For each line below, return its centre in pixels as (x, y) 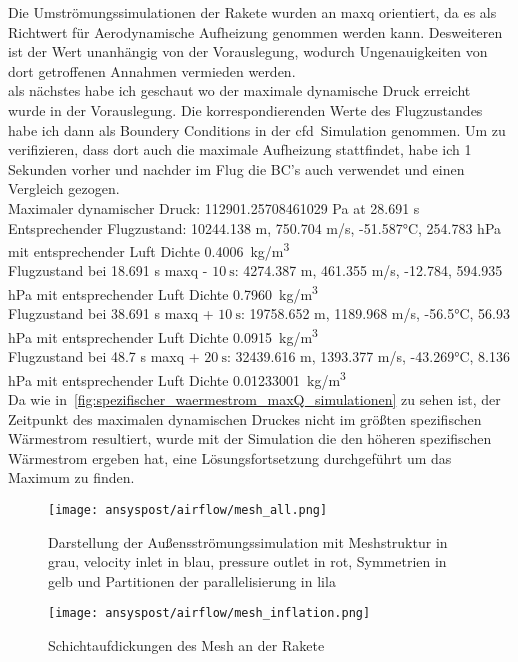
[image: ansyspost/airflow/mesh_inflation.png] (209, 613)
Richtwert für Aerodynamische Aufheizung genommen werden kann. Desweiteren (255, 31)
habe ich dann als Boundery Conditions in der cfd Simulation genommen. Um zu (257, 129)
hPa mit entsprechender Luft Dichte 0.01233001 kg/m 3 (177, 378)
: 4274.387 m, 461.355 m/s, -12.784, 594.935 (368, 270)
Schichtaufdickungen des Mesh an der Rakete (186, 644)
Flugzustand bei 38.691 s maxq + (111, 313)
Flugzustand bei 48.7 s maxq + (104, 356)
